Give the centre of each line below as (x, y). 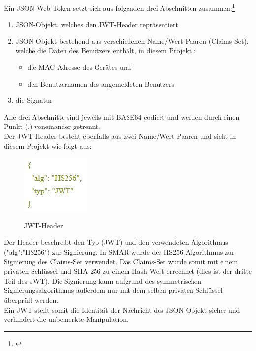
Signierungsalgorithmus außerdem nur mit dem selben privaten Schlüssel (113, 290)
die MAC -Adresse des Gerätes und (79, 67)
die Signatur (34, 100)
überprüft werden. (31, 300)
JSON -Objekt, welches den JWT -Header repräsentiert (97, 24)
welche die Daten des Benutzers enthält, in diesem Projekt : (106, 50)
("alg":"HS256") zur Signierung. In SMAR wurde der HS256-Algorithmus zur (119, 251)
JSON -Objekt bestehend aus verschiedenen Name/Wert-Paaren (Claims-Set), (132, 41)
